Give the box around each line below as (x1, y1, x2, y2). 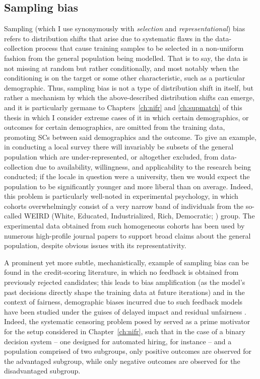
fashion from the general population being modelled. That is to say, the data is (4, 52, 248, 63)
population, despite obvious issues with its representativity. (4, 240, 186, 251)
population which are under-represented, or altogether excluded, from (4, 151, 219, 162)
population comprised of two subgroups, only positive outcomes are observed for (4, 346, 252, 356)
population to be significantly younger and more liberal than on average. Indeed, (4, 181, 253, 191)
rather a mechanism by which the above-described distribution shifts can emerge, (4, 92, 254, 103)
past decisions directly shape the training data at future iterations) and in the (4, 286, 245, 297)
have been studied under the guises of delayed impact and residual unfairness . (4, 306, 246, 317)
